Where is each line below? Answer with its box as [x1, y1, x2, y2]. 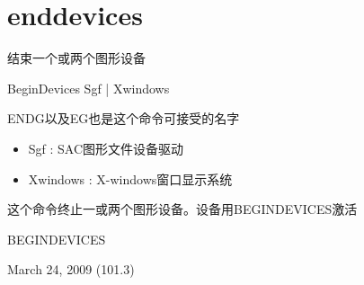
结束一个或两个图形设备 [7, 49, 146, 67]
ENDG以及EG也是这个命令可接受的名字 [7, 109, 240, 128]
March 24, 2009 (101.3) [7, 260, 135, 279]
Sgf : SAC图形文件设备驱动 [28, 138, 184, 157]
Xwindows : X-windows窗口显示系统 [28, 169, 233, 188]
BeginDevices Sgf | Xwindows [7, 78, 170, 97]
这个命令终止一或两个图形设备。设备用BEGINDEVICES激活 [7, 200, 358, 218]
